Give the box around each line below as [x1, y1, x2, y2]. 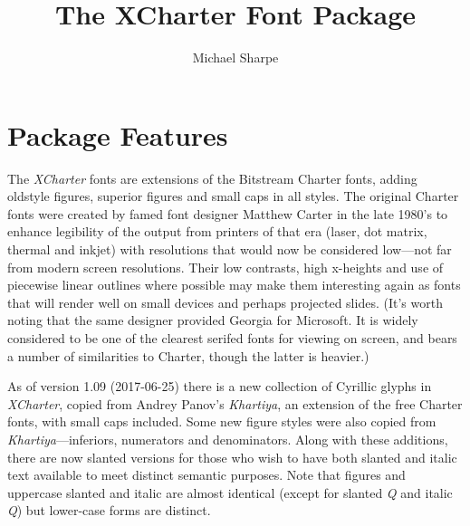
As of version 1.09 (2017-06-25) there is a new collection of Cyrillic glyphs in [7, 377, 432, 396]
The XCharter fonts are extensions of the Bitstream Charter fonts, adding [7, 168, 417, 187]
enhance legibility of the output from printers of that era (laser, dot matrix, [7, 222, 427, 241]
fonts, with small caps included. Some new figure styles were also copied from [7, 412, 436, 431]
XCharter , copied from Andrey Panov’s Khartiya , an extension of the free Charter [7, 394, 463, 413]
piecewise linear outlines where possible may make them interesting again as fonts [7, 275, 461, 294]
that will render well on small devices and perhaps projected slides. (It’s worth [7, 292, 443, 311]
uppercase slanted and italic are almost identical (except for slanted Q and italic [7, 483, 453, 502]
